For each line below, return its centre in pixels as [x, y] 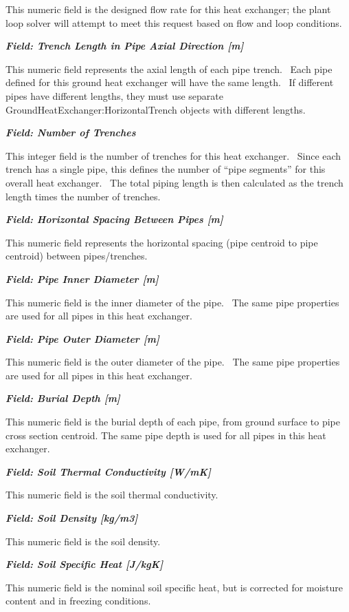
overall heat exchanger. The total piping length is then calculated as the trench [174, 182]
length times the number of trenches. [83, 196]
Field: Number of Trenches [71, 133]
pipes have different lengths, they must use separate [114, 95]
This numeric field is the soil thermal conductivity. [112, 495]
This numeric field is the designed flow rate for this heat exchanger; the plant [168, 9]
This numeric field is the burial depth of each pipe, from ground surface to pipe [173, 422]
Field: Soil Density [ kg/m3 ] [72, 518]
